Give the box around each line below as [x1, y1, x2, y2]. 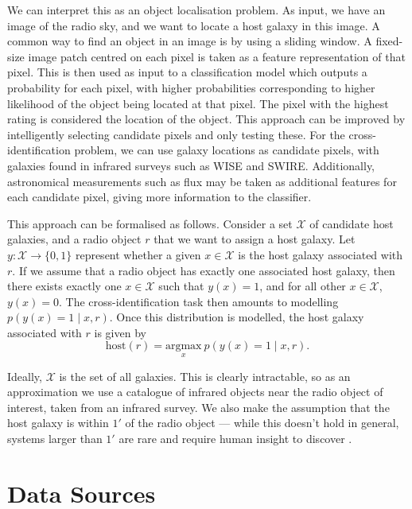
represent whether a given [75, 246, 201, 262]
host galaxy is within [7, 414, 109, 431]
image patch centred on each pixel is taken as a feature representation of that [28, 48, 406, 64]
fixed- [375, 33, 403, 49]
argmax [165, 340, 202, 352]
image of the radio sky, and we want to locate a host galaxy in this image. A [7, 17, 380, 33]
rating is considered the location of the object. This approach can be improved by [7, 111, 406, 127]
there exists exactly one [7, 278, 122, 294]
